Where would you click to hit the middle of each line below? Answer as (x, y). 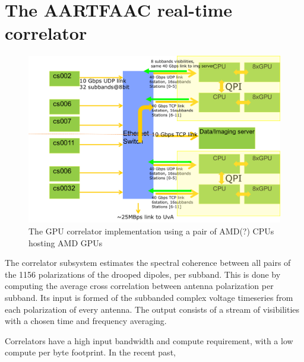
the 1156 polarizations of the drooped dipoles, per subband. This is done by (143, 274)
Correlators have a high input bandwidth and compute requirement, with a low (149, 340)
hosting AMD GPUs (66, 242)
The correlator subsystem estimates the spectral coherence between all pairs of (148, 263)
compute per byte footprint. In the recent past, (90, 352)
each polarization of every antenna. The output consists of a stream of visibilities (152, 309)
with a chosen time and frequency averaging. (86, 321)
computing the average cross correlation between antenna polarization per (139, 286)
